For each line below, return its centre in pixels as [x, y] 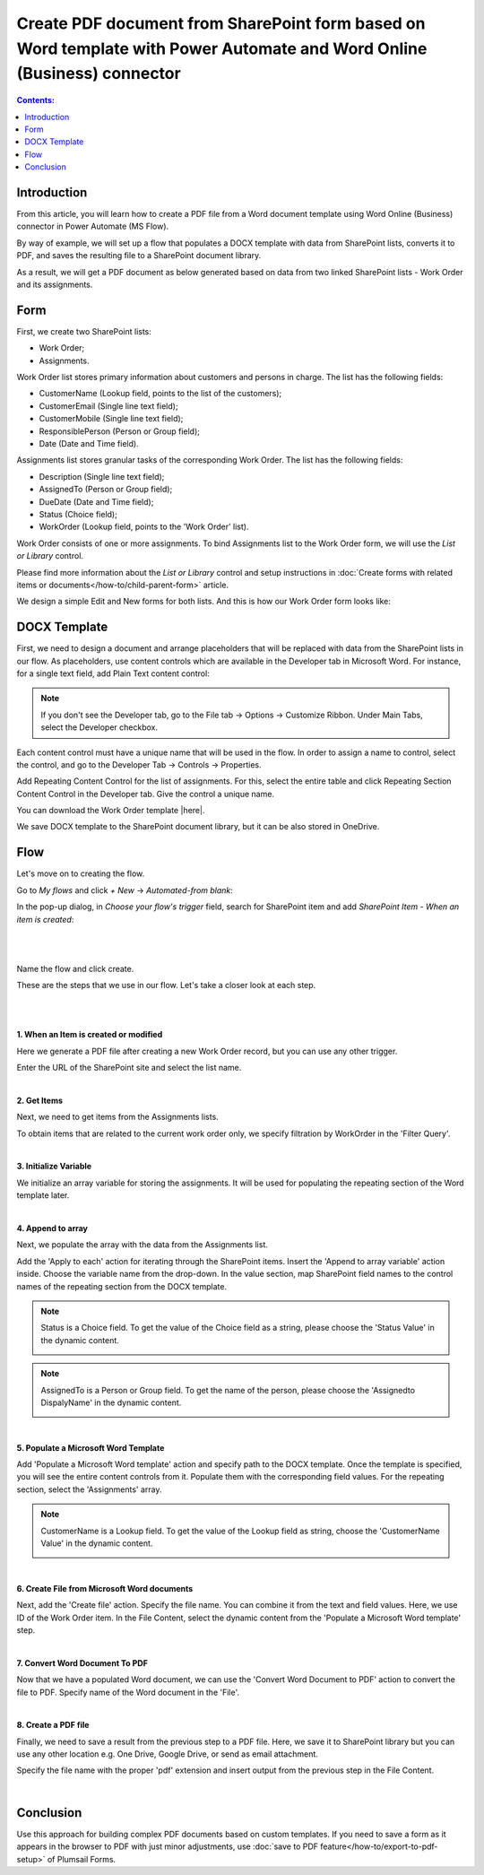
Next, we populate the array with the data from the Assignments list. [143, 1245]
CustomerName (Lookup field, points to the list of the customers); [160, 394]
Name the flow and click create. [75, 968]
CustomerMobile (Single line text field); [111, 419]
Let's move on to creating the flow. [81, 873]
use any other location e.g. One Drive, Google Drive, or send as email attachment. [167, 1754]
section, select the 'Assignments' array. [89, 1489]
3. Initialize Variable [54, 1167]
